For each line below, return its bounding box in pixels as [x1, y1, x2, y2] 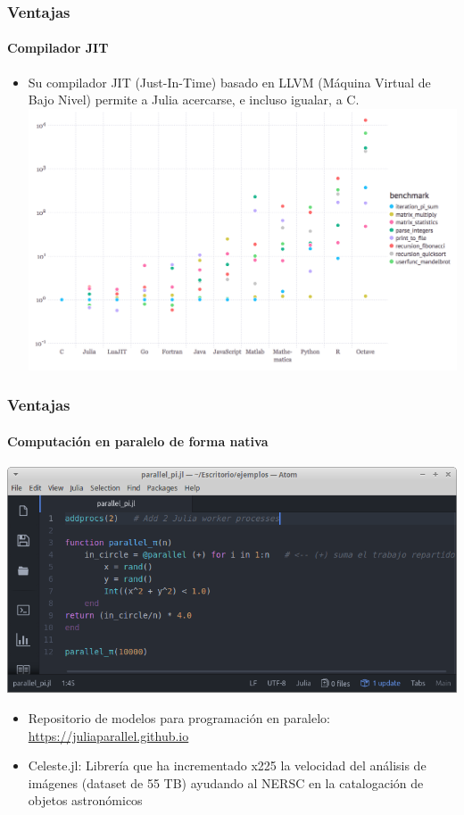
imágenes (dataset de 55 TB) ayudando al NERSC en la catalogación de [28, 773, 424, 792]
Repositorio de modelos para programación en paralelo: [28, 709, 330, 728]
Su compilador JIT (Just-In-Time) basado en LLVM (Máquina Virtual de [28, 72, 431, 91]
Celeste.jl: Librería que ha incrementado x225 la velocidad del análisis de [28, 756, 427, 775]
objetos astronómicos [28, 791, 143, 810]
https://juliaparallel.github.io [28, 726, 189, 744]
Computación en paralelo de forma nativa [7, 431, 269, 450]
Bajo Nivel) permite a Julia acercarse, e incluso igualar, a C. [28, 90, 360, 109]
